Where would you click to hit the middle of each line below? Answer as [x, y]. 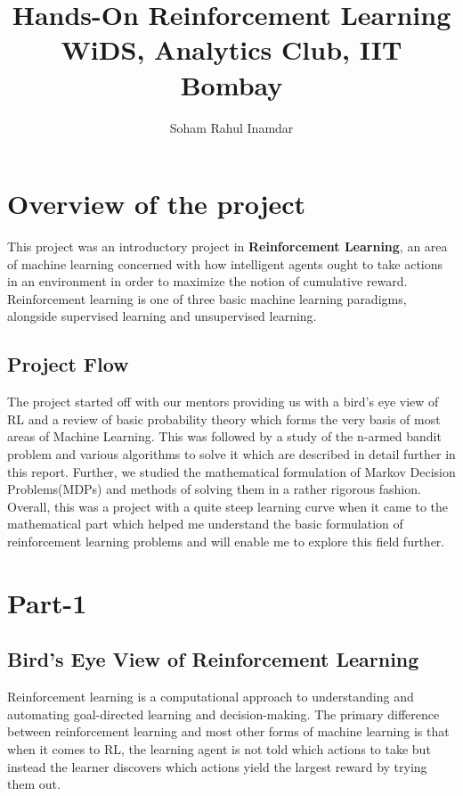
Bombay [231, 84]
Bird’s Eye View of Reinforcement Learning [213, 659]
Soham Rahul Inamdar [231, 127]
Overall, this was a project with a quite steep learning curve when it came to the [228, 506]
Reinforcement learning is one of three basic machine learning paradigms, [207, 298]
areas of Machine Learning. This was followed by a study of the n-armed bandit [224, 436]
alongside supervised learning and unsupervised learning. [162, 316]
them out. [34, 784]
